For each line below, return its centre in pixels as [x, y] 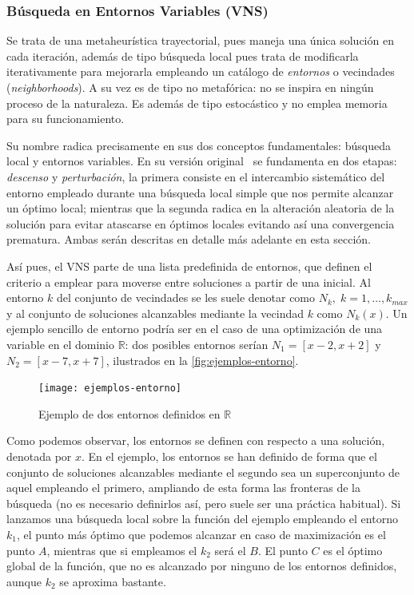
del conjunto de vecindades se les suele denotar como [186, 297]
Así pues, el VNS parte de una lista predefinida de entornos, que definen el [189, 266]
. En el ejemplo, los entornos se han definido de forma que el [229, 456]
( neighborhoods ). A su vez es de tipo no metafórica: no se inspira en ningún [190, 87]
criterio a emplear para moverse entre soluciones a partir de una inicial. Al [189, 282]
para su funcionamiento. [66, 119]
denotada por [39, 456]
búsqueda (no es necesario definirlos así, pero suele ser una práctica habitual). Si [204, 503]
